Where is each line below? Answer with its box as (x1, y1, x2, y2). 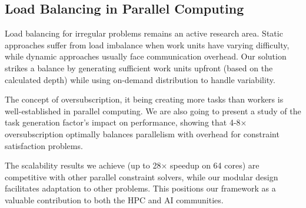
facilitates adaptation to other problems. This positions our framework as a (5, 182, 276, 194)
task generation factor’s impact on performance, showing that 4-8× (5, 116, 247, 128)
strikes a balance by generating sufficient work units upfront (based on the (5, 61, 273, 74)
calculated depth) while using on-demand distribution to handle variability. (5, 73, 275, 85)
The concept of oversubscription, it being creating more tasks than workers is (5, 93, 284, 105)
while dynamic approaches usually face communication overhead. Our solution (5, 50, 287, 62)
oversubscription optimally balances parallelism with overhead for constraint (5, 127, 280, 140)
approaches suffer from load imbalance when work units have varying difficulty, (5, 38, 290, 51)
